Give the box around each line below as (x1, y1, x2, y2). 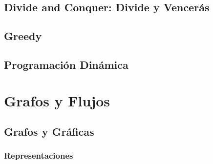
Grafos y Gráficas (4, 124, 94, 139)
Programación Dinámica (4, 57, 128, 72)
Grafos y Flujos (4, 90, 110, 110)
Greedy (4, 28, 42, 43)
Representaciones (4, 149, 73, 162)
